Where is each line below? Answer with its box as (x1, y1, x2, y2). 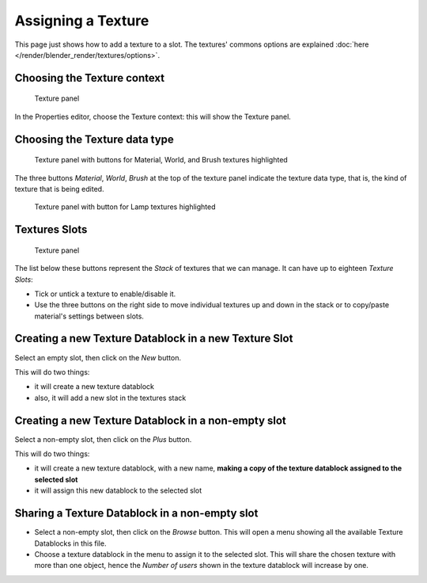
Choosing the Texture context (14, 71, 165, 85)
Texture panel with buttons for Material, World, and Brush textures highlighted (34, 155, 288, 165)
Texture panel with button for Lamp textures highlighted (34, 202, 217, 211)
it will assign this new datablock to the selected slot (34, 486, 202, 495)
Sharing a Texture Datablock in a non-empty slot (14, 507, 259, 520)
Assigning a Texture (14, 12, 149, 29)
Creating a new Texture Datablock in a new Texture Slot (14, 332, 293, 345)
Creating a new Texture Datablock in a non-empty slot (14, 413, 286, 427)
